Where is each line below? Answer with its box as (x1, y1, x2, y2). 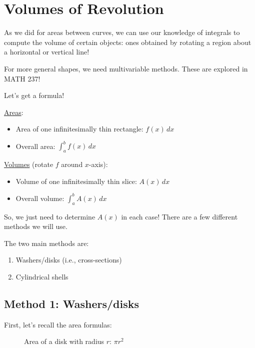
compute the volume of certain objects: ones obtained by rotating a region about (4, 36, 251, 47)
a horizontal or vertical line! (4, 46, 89, 57)
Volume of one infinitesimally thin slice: (15, 175, 137, 186)
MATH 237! (4, 73, 40, 83)
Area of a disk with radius (24, 336, 104, 346)
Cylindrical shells (15, 271, 68, 282)
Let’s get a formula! (4, 90, 64, 100)
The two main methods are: (4, 237, 89, 248)
